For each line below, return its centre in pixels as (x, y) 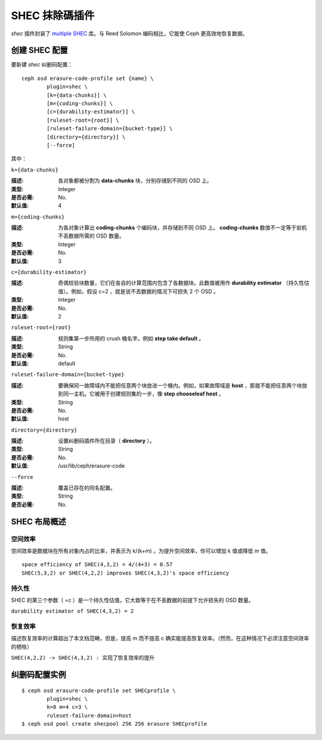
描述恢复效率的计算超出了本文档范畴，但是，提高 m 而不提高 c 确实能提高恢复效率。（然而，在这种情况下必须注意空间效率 (160, 638)
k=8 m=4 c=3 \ (67, 707)
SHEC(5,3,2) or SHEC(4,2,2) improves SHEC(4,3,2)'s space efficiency (126, 573)
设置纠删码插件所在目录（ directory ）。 (106, 441)
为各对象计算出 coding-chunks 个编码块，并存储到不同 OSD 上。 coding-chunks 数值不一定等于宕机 (182, 228)
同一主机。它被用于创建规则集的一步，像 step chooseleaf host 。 (144, 394)
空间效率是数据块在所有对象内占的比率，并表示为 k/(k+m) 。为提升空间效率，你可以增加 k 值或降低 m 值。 (141, 551)
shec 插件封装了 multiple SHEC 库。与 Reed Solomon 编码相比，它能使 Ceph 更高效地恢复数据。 (129, 33)
